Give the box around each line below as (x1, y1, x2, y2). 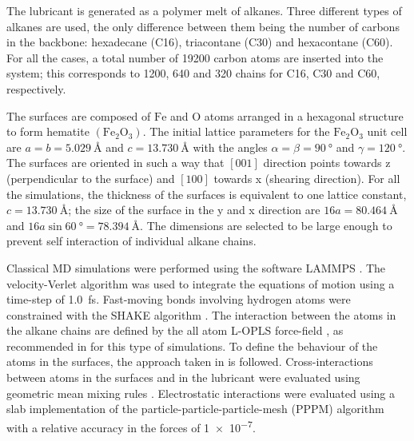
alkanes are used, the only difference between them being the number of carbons (6, 18, 400, 34)
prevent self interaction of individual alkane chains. (6, 232, 257, 249)
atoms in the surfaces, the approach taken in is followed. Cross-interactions (6, 353, 373, 370)
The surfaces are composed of (6, 107, 151, 124)
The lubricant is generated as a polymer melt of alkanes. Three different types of (6, 2, 402, 18)
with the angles (193, 138, 268, 155)
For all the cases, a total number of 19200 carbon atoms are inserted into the (6, 49, 384, 66)
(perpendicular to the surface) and (6, 169, 175, 186)
